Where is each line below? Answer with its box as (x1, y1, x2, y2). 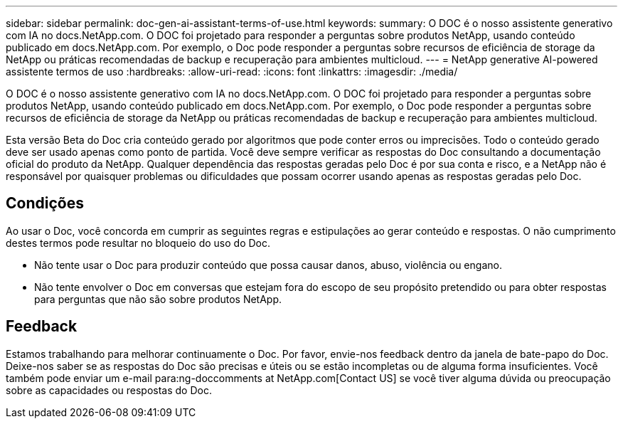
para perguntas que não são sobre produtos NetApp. (34, 292, 282, 305)
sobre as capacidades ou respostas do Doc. (6, 383, 212, 396)
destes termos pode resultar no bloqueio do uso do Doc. (6, 236, 270, 249)
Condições (6, 194, 84, 213)
